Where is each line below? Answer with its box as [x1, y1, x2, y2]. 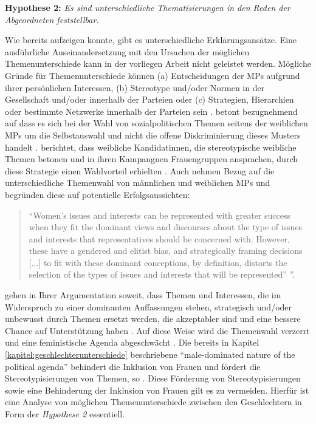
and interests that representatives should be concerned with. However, [29, 232, 290, 245]
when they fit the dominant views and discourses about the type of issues [29, 221, 303, 233]
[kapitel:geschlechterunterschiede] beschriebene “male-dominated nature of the [5, 348, 295, 361]
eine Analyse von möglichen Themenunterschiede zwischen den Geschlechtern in [5, 395, 302, 408]
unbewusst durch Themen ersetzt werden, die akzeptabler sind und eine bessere [5, 312, 301, 325]
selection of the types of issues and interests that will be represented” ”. [29, 268, 295, 281]
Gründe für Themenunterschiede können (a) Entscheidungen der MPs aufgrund [5, 69, 300, 81]
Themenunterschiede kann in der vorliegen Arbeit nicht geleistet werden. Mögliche [5, 57, 311, 70]
